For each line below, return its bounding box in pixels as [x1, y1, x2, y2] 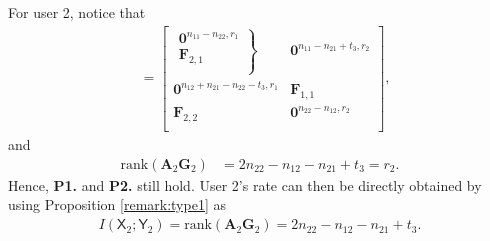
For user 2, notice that [8, 2, 146, 22]
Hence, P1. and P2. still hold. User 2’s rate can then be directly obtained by [8, 174, 482, 195]
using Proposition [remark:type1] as [8, 194, 226, 215]
